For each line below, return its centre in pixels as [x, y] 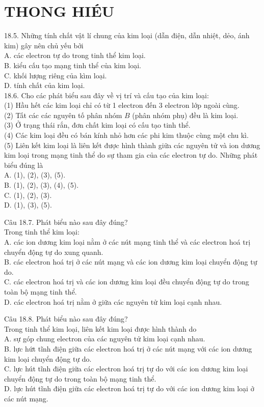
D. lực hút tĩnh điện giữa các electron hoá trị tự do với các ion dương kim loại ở [129, 388]
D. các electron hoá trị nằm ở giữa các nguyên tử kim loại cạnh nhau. [113, 301]
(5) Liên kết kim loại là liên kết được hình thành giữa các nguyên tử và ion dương [132, 145]
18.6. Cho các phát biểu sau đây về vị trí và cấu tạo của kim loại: [107, 95]
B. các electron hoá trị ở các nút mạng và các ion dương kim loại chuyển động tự [131, 262]
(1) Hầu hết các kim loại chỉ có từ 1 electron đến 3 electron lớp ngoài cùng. [122, 105]
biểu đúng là [24, 165]
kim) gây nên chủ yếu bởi [44, 45]
